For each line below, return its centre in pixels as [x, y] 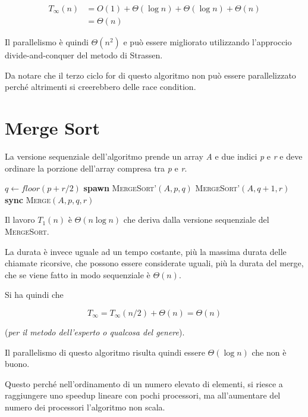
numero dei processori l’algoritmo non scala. [85, 407]
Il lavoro [20, 220]
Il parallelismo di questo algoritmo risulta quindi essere [105, 352]
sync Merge [28, 199]
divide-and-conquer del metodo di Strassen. [84, 55]
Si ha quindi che [34, 295]
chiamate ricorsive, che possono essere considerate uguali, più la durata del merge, [154, 263]
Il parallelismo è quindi [47, 42]
